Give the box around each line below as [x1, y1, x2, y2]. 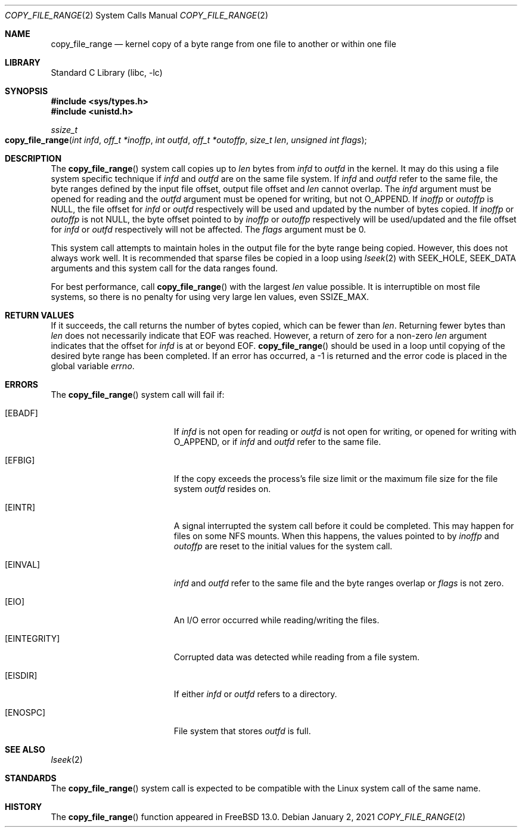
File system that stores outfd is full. [173, 726, 311, 736]
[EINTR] [5, 502, 35, 512]
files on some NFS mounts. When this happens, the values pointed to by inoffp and [173, 531, 499, 541]
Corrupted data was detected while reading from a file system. [173, 652, 420, 662]
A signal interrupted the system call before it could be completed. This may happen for [173, 521, 514, 531]
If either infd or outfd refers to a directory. [173, 689, 337, 699]
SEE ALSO [5, 744, 45, 754]
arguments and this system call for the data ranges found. [51, 263, 278, 273]
